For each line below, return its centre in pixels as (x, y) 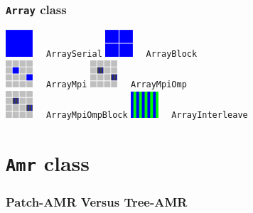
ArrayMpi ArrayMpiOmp (117, 85)
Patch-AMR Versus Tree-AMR (97, 202)
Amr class (48, 163)
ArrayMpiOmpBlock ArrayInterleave (147, 115)
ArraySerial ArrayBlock (122, 54)
